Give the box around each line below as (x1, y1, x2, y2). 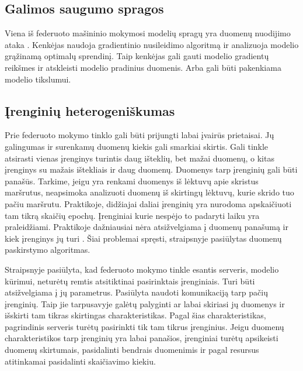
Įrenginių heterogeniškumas (5, 101, 175, 119)
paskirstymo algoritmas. (5, 243, 90, 256)
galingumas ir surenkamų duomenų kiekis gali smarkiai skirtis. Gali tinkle (5, 140, 269, 152)
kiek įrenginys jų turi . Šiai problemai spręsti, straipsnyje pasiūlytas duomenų (5, 232, 282, 244)
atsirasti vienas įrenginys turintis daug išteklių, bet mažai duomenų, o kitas (5, 152, 274, 164)
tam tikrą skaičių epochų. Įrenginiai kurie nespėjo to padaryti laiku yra (5, 209, 260, 221)
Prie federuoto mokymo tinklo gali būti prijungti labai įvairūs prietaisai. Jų (5, 129, 274, 141)
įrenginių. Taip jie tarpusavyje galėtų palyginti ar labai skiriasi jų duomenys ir (5, 297, 285, 310)
